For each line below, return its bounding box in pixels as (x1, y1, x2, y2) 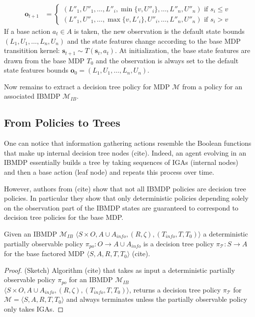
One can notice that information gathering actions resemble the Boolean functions (4, 138, 252, 148)
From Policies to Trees (4, 115, 120, 130)
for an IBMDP (69, 274, 113, 285)
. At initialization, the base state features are (114, 45, 251, 55)
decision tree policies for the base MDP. (4, 212, 123, 222)
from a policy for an (182, 81, 243, 91)
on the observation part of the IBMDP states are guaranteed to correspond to (4, 202, 239, 212)
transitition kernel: (4, 45, 60, 55)
